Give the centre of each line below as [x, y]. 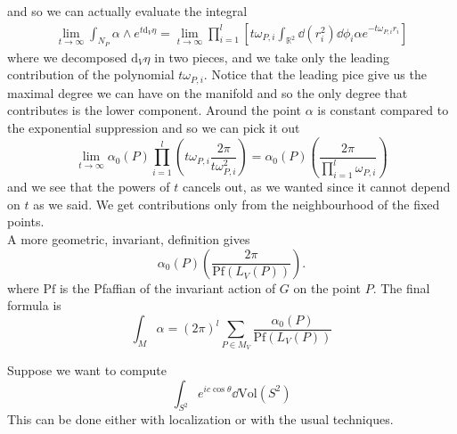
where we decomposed [67, 57]
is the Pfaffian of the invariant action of [167, 287]
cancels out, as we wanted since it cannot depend [316, 187]
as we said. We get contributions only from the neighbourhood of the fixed [237, 204]
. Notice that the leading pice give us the [315, 74]
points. [26, 221]
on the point [327, 287]
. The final [401, 287]
